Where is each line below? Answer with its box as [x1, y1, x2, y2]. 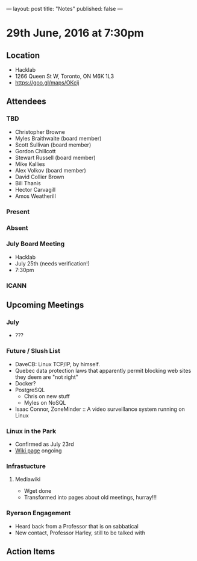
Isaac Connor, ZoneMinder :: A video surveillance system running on [14, 405, 186, 413]
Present [6, 208, 30, 216]
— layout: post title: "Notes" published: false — [6, 5, 123, 12]
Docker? [14, 379, 36, 387]
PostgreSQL [14, 386, 45, 393]
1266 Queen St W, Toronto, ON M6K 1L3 [14, 72, 114, 80]
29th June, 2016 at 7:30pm [6, 27, 145, 40]
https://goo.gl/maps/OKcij [14, 79, 80, 86]
